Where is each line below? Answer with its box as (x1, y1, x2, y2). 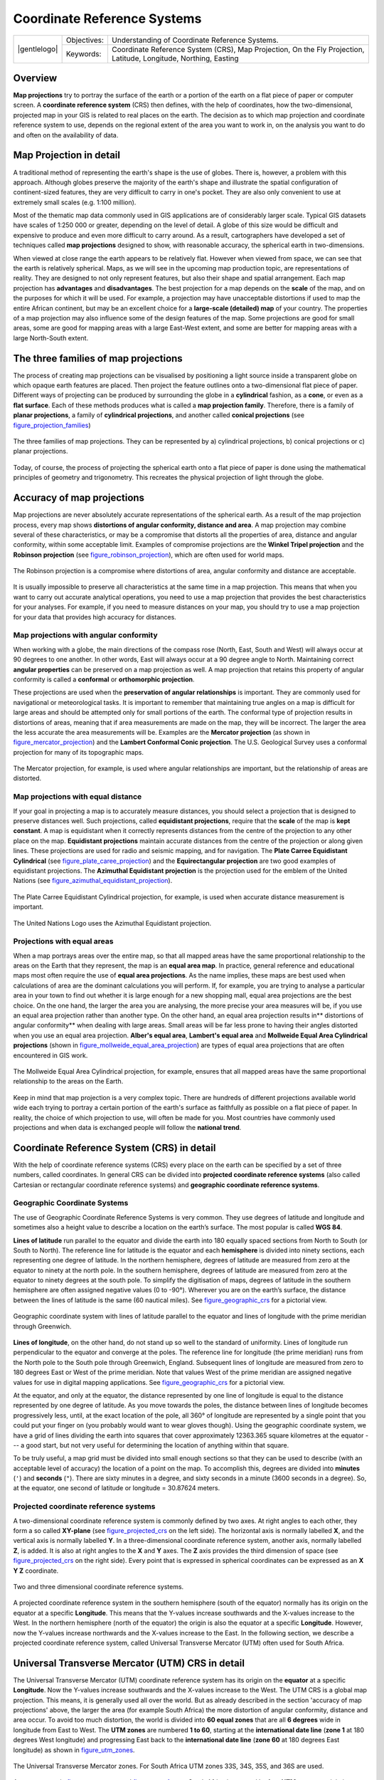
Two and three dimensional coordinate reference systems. (13, 1582, 184, 1591)
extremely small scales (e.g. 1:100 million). (13, 198, 137, 206)
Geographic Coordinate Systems (13, 1198, 129, 1208)
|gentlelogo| (17, 44, 58, 54)
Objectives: (65, 35, 105, 45)
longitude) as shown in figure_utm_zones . (13, 1745, 135, 1754)
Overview (13, 72, 58, 84)
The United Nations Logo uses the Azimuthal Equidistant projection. (13, 918, 212, 927)
